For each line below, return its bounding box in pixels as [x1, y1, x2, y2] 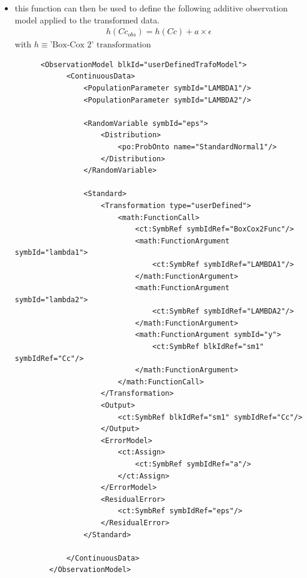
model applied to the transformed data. [14, 13, 160, 26]
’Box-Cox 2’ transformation [50, 41, 151, 50]
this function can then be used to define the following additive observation [14, 2, 288, 14]
